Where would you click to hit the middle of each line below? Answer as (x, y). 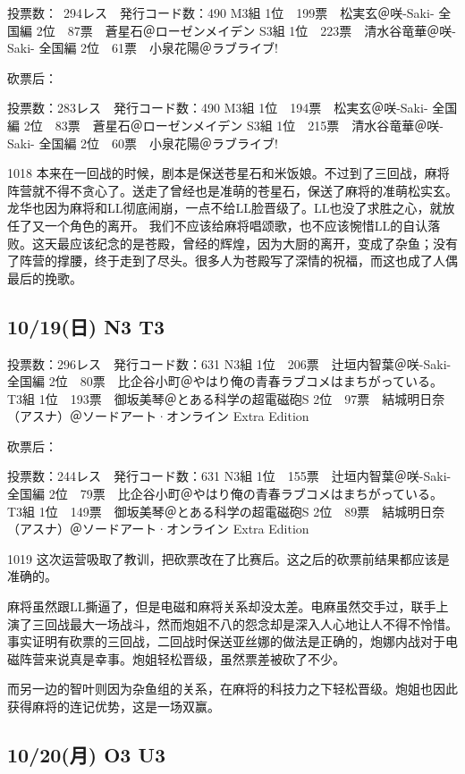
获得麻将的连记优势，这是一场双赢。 (114, 707)
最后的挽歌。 (45, 278)
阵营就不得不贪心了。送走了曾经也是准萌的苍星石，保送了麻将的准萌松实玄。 (232, 190)
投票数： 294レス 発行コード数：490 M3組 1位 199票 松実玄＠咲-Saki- (221, 13)
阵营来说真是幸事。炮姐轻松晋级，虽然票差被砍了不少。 (182, 658)
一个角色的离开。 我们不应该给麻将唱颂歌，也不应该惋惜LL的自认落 (242, 225)
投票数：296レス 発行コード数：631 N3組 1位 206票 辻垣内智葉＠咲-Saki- (229, 363)
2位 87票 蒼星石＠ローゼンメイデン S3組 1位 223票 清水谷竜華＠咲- (246, 30)
